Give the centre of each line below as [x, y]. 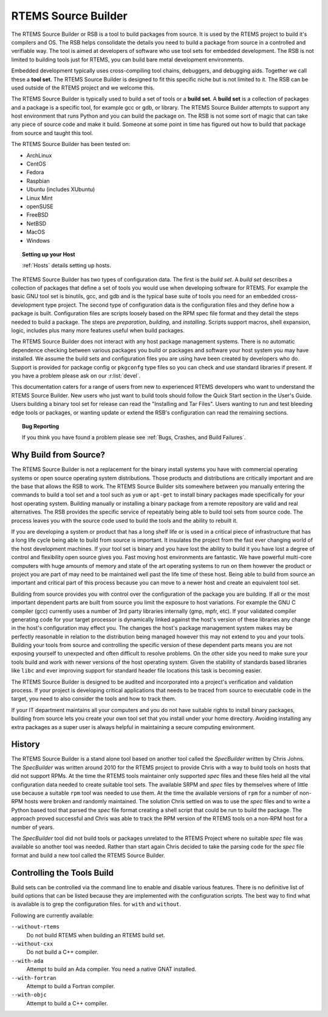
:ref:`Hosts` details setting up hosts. [67, 265]
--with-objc [29, 995]
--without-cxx [32, 944]
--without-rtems [36, 927]
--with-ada [27, 961]
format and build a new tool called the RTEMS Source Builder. [88, 855]
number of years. [33, 827]
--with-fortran [34, 978]
